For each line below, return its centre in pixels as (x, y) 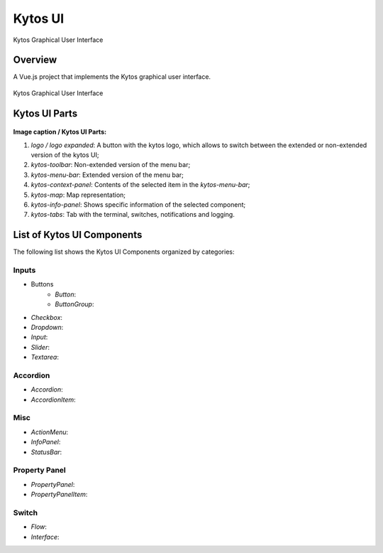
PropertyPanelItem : (59, 495)
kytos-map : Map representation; (78, 195)
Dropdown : (47, 327)
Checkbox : (47, 317)
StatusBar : (46, 452)
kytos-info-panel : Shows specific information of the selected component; (138, 204)
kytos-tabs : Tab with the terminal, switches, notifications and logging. (133, 215)
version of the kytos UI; (65, 155)
